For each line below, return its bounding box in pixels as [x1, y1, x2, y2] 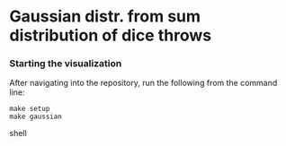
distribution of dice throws [9, 25, 212, 46]
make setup [9, 105, 50, 114]
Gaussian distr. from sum [9, 6, 201, 27]
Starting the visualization [9, 57, 122, 70]
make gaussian [9, 112, 63, 122]
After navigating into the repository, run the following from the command [9, 78, 278, 89]
